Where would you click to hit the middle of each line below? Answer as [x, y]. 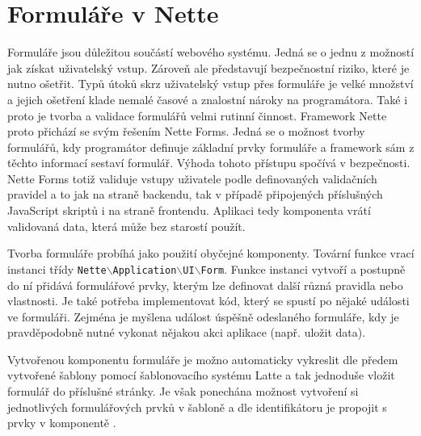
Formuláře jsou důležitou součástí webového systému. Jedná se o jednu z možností [211, 52]
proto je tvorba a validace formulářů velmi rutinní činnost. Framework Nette [197, 115]
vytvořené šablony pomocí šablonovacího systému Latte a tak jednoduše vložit [201, 375]
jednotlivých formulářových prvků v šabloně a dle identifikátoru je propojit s [197, 407]
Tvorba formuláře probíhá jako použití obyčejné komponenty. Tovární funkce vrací [211, 253]
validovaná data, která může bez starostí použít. [126, 226]
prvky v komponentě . [62, 423]
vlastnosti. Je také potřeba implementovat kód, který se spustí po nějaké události [208, 301]
